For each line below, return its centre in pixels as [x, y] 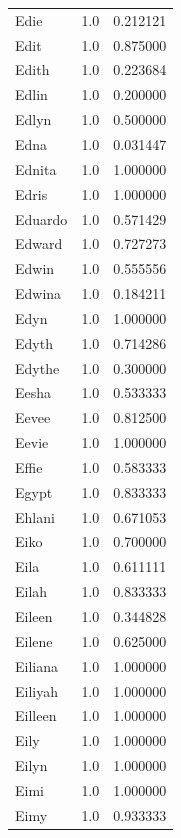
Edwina [38, 293]
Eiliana [36, 665]
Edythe [37, 367]
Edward [39, 243]
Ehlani [35, 516]
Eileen [34, 616]
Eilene [34, 640]
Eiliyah [36, 690]
